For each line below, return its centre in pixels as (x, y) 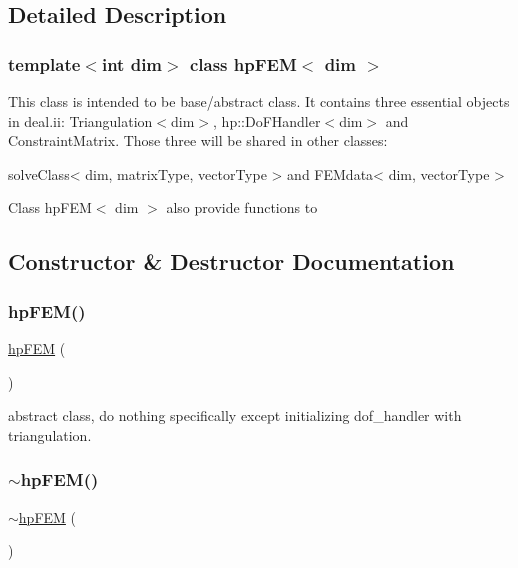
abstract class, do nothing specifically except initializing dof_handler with (235, 415)
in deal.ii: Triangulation (80, 120)
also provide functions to (242, 207)
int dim (132, 63)
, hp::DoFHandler (267, 120)
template (44, 63)
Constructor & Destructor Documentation (231, 261)
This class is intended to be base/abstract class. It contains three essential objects (259, 101)
